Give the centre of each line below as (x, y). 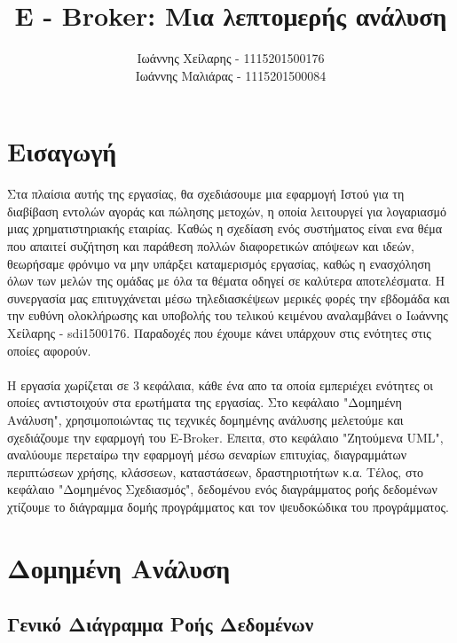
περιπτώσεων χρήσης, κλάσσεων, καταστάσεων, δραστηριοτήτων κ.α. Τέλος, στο (216, 471)
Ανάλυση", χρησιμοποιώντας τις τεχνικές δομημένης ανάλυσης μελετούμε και (205, 419)
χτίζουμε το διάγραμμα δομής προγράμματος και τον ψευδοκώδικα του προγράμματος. (228, 506)
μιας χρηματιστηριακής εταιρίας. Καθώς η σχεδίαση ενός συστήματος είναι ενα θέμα (225, 228)
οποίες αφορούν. (49, 350)
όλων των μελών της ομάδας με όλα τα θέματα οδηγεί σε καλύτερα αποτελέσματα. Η (226, 281)
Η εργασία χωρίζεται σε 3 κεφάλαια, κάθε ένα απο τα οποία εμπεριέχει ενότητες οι (221, 384)
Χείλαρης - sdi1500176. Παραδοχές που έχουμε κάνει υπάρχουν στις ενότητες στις (219, 333)
